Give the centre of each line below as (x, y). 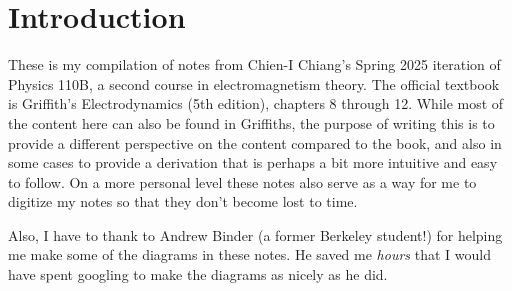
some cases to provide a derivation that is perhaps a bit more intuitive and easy (253, 162)
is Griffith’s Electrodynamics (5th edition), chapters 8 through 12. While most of (256, 103)
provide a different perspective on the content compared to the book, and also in (255, 142)
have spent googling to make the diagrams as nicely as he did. (198, 274)
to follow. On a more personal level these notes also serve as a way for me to (242, 181)
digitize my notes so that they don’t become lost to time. (183, 201)
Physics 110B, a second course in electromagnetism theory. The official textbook (254, 83)
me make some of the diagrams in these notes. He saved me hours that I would (249, 254)
